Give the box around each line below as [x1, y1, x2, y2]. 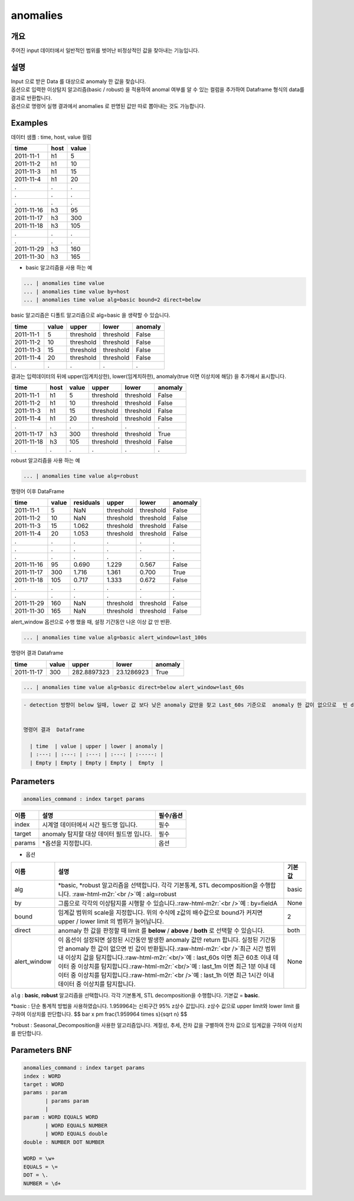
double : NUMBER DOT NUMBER [23, 1138, 104, 1146]
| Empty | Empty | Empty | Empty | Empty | [29, 759, 163, 766]
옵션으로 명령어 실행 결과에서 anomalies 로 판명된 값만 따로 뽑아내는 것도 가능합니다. [11, 103, 206, 110]
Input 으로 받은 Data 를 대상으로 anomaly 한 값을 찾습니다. [11, 77, 146, 85]
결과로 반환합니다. [11, 94, 53, 101]
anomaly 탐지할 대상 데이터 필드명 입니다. [42, 830, 152, 838]
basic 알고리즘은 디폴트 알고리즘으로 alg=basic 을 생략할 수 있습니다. [11, 311, 171, 319]
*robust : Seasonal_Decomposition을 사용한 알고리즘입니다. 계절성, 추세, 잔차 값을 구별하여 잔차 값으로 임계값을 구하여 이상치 [11, 1021, 303, 1029]
